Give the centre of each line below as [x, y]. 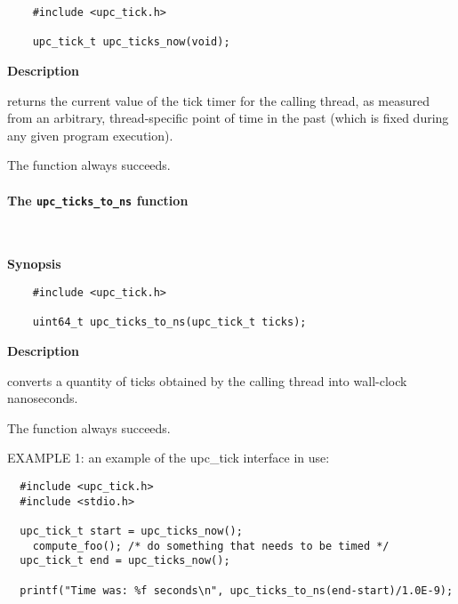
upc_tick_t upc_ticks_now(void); [131, 42]
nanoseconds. [43, 398]
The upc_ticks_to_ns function [98, 200]
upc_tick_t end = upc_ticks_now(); [125, 561]
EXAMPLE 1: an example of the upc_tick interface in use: [169, 458]
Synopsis [34, 264]
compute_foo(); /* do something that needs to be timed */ [211, 546]
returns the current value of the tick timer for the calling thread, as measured [218, 100]
